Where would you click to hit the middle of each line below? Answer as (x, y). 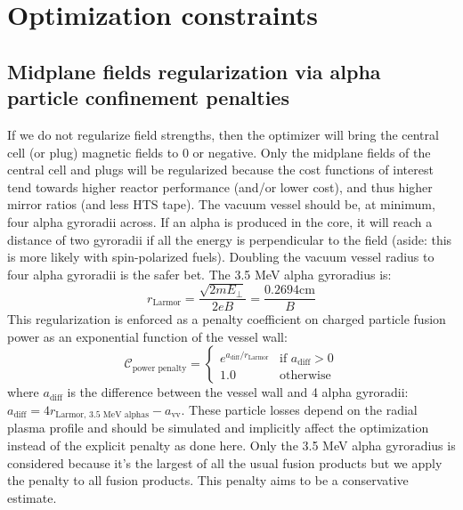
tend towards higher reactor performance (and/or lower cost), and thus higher (220, 186)
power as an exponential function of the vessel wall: (147, 336)
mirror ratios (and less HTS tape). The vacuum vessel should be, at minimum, (221, 204)
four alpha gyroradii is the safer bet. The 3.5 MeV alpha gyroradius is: (199, 274)
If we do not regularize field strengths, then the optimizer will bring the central (223, 134)
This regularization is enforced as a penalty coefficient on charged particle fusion (227, 319)
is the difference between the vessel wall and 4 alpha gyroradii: (238, 392)
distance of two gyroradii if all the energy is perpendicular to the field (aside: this (230, 239)
